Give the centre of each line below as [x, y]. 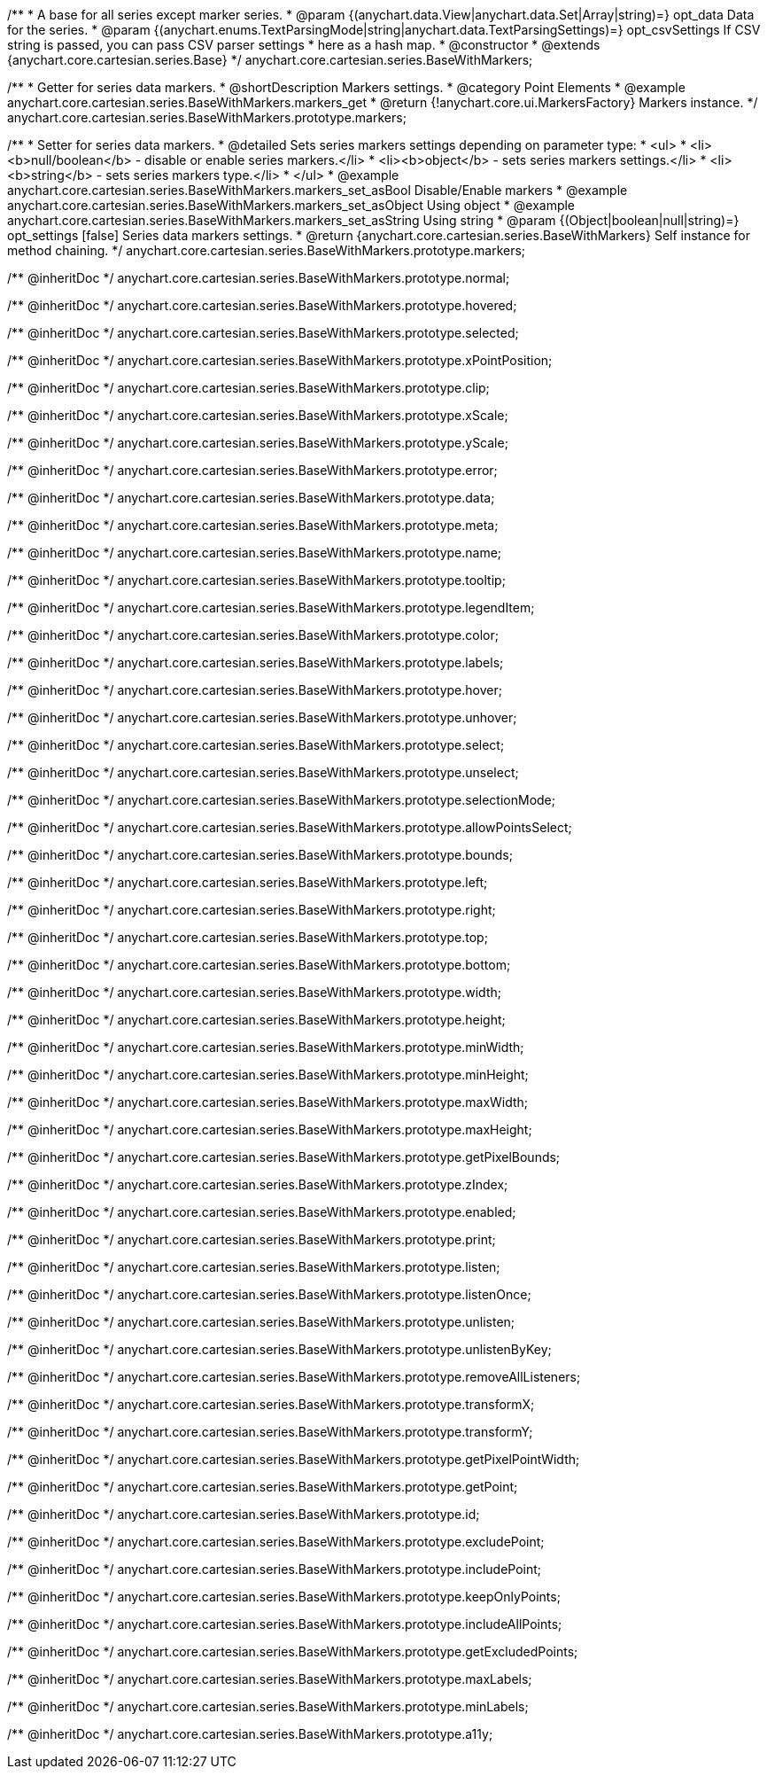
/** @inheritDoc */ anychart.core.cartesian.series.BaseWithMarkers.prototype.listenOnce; [269, 1294]
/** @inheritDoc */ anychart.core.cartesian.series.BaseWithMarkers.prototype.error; [252, 470]
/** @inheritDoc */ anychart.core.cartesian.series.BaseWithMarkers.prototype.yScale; [258, 443]
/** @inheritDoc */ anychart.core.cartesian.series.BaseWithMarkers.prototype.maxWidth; [268, 1102]
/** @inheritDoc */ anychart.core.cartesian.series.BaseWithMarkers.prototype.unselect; [263, 772]
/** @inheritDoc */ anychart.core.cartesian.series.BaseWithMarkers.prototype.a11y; [250, 1734]
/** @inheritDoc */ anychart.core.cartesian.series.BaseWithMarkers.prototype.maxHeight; [270, 1129]
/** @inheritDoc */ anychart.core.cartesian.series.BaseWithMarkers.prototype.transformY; [270, 1432]
